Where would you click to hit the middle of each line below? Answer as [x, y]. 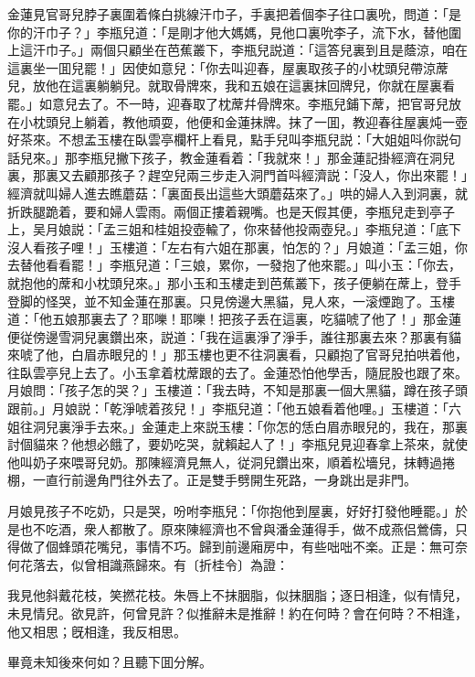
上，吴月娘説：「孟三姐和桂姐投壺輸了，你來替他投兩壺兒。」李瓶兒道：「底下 [234, 229]
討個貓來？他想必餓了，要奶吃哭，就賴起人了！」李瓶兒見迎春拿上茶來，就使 [237, 444]
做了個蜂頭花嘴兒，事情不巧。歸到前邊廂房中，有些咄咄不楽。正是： [224, 547]
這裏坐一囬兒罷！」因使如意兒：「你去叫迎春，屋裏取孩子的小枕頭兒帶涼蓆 [228, 67]
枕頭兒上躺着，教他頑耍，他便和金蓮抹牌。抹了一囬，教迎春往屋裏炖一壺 [250, 121]
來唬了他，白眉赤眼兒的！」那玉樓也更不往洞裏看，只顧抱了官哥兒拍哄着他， [237, 355]
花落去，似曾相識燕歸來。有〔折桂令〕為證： [154, 564]
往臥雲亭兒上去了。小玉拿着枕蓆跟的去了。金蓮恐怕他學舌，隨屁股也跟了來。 [237, 372]
